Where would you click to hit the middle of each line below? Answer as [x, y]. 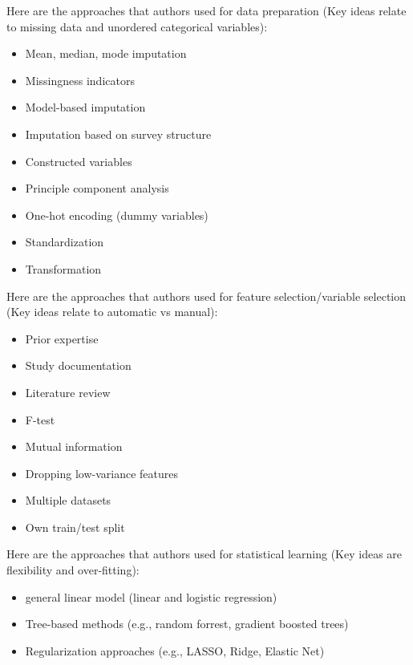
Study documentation [78, 365]
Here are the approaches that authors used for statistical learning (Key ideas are [204, 554]
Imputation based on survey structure [118, 134]
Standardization [65, 242]
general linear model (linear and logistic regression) [151, 596]
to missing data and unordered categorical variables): [137, 26]
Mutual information [74, 446]
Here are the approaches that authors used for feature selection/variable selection [206, 296]
